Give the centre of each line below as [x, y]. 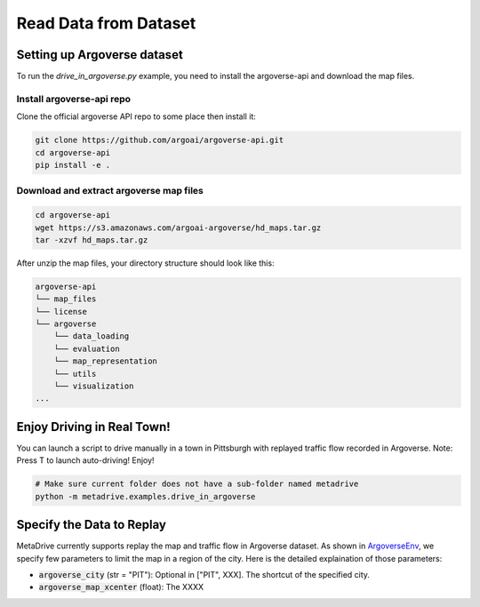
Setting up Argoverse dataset [100, 55]
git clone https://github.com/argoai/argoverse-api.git [160, 140]
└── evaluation [87, 348]
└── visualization [94, 386]
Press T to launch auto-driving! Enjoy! [85, 460]
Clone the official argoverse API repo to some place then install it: [136, 116]
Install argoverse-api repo [74, 99]
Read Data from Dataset [106, 23]
